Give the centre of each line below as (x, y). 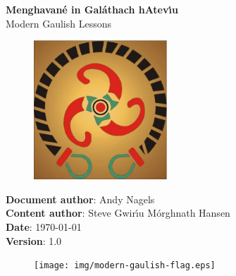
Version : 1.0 (34, 240)
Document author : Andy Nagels (80, 199)
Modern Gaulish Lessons (58, 23)
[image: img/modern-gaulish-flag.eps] (125, 266)
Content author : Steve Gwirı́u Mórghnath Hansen (118, 213)
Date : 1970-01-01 (44, 227)
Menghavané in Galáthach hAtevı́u (92, 9)
